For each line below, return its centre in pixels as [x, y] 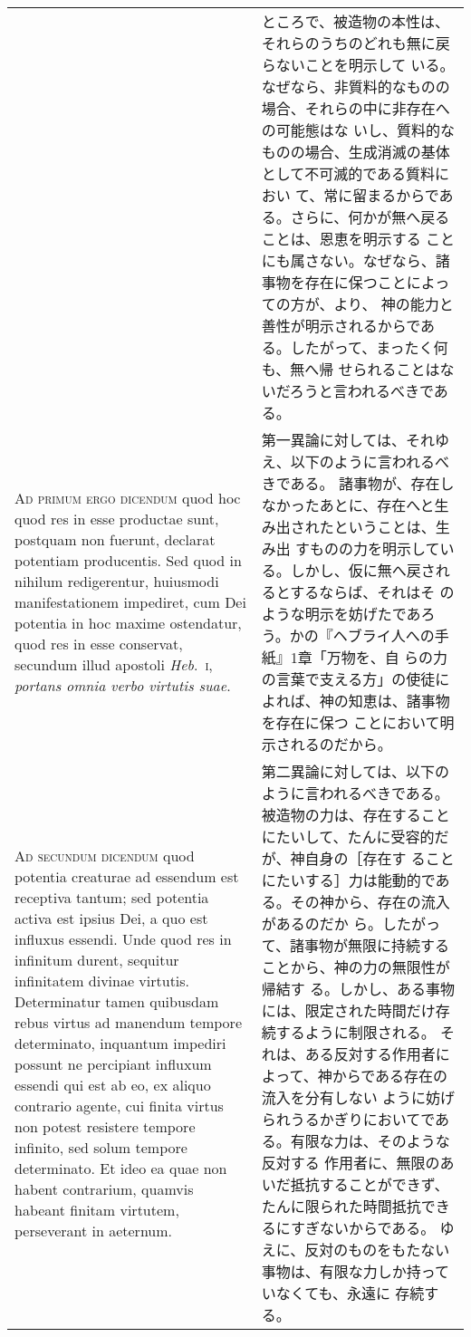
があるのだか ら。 [322, 923]
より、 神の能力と [394, 304]
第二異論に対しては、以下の [355, 771]
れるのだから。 [341, 744]
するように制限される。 [356, 1032]
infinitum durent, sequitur [97, 959]
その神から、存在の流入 [370, 902]
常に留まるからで [381, 195]
